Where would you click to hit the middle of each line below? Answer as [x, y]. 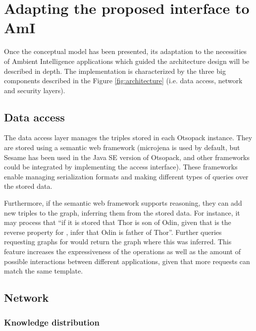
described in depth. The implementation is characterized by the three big [115, 71]
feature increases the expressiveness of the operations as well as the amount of [122, 251]
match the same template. [44, 271]
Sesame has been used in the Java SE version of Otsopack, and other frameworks [127, 157]
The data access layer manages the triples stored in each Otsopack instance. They [128, 138]
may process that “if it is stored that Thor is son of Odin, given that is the [118, 222]
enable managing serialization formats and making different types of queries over [126, 176]
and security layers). [35, 90]
